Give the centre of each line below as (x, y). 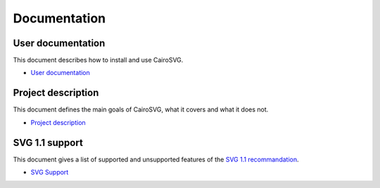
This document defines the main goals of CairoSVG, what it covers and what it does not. (141, 109)
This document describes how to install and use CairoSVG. (98, 60)
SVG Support (50, 173)
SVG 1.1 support (48, 143)
